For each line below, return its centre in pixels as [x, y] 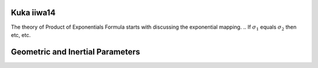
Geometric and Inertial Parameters [76, 52]
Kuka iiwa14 [33, 13]
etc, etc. [21, 35]
